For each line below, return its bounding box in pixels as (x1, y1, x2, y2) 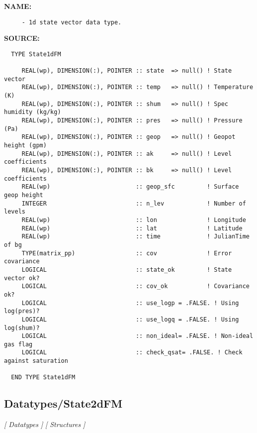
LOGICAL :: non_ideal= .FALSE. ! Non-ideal (21, 332, 254, 340)
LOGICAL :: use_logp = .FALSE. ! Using (21, 299, 239, 307)
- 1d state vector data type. (21, 18, 122, 26)
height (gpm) (4, 142, 47, 149)
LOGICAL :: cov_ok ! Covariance (21, 283, 250, 290)
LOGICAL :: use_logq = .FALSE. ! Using (21, 316, 239, 323)
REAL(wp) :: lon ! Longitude (21, 216, 246, 223)
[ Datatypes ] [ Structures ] (4, 419, 86, 430)
